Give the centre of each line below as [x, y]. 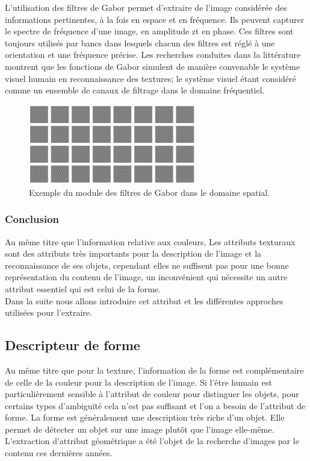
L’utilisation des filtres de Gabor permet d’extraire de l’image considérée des [146, 7]
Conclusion [32, 219]
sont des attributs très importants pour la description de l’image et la [133, 253]
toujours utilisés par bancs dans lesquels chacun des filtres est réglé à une [140, 42]
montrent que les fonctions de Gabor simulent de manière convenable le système [153, 66]
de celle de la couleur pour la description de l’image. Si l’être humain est [138, 382]
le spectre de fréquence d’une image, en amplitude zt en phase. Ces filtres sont [149, 31]
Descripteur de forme [73, 345]
